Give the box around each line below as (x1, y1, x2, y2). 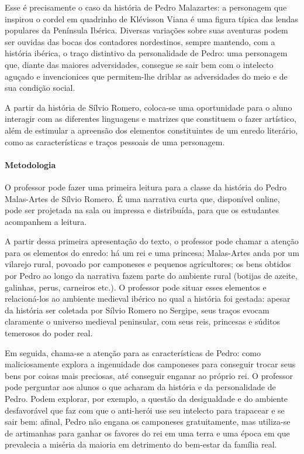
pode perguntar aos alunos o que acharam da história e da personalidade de (5, 381, 276, 393)
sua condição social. (5, 81, 75, 94)
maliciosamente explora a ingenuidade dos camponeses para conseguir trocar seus (5, 358, 296, 370)
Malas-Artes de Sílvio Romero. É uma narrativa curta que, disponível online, (5, 192, 280, 204)
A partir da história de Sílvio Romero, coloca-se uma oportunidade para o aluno (5, 101, 292, 113)
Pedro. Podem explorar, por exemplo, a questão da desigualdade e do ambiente (5, 392, 288, 405)
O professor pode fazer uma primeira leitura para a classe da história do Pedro (5, 180, 286, 193)
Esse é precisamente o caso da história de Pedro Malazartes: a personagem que (5, 1, 287, 13)
